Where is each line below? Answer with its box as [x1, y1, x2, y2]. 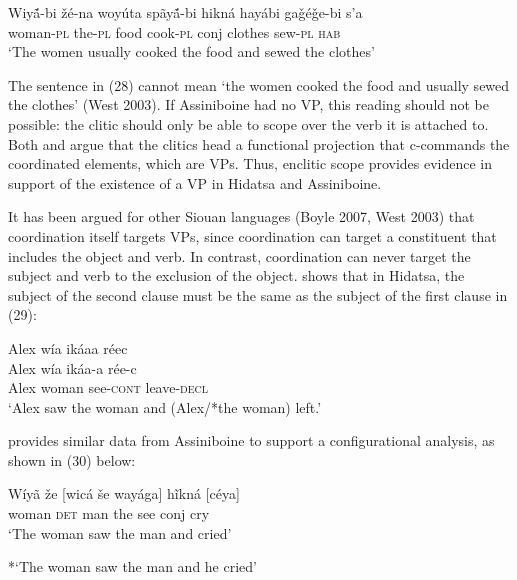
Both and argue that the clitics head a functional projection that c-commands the [8, 133, 510, 154]
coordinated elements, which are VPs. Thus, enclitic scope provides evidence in [8, 153, 493, 174]
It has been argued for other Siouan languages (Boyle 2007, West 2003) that [8, 206, 475, 227]
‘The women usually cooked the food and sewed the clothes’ [8, 41, 375, 62]
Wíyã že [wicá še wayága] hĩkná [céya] [8, 483, 240, 504]
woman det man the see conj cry [8, 503, 210, 524]
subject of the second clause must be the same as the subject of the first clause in [8, 284, 508, 305]
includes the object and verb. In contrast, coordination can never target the [8, 245, 471, 266]
